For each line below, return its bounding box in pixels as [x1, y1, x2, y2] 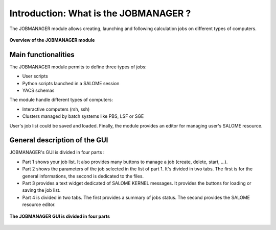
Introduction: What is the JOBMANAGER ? [9, 8, 191, 19]
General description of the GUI [9, 136, 108, 145]
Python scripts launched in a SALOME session [22, 80, 120, 86]
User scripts [22, 73, 48, 79]
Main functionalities [9, 50, 75, 59]
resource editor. [22, 201, 56, 208]
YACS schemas [22, 87, 55, 94]
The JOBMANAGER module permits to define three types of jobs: [9, 64, 147, 70]
